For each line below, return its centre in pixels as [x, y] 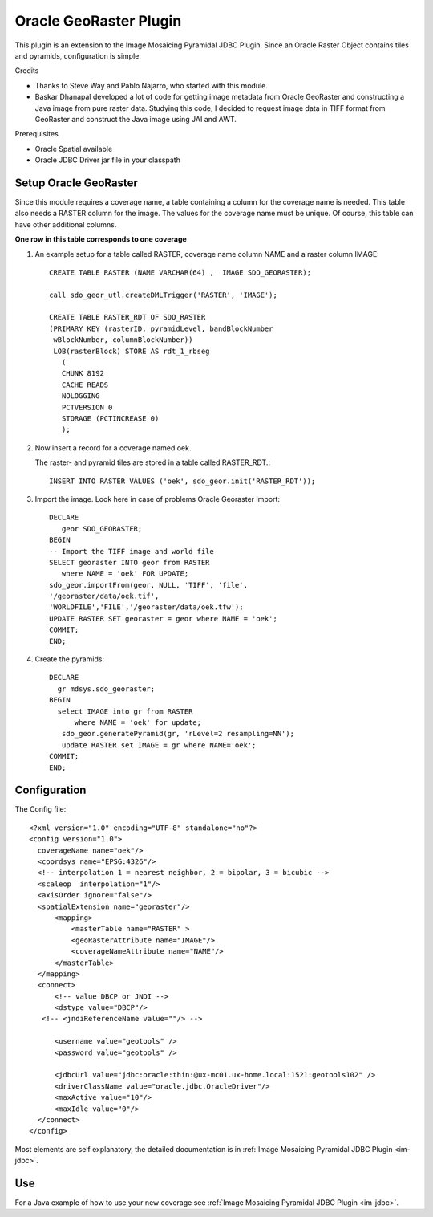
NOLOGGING [81, 396]
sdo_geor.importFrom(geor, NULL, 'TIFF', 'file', [149, 585]
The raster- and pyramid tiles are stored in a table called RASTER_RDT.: [153, 462]
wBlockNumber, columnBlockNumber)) [123, 340]
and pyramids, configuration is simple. [78, 55]
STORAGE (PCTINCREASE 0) [110, 419]
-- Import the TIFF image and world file [132, 551]
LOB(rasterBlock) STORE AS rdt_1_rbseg [132, 351]
